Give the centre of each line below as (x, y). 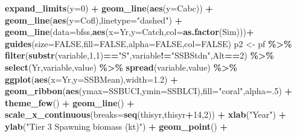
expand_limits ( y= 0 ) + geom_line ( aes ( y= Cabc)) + (109, 8)
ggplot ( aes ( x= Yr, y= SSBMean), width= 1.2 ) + (91, 79)
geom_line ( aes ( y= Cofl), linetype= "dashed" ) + (94, 20)
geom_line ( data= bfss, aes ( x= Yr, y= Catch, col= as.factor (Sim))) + (129, 32)
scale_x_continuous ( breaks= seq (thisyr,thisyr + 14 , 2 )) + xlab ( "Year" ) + (146, 114)
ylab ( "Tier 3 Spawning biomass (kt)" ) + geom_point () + (117, 126)
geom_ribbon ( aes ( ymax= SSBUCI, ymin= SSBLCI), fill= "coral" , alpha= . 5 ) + (149, 91)
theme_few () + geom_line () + (70, 102)
